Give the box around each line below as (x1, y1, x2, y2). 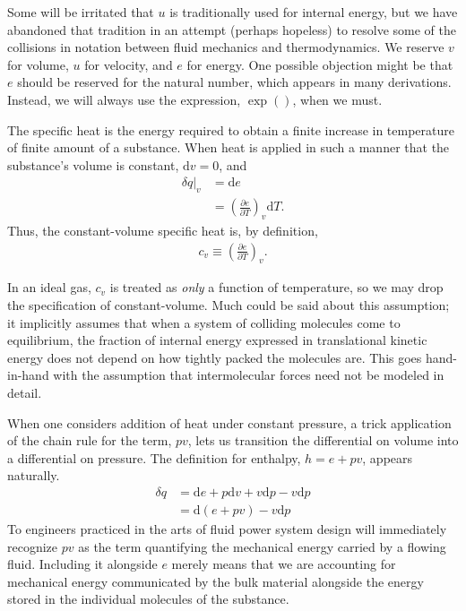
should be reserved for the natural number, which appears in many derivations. (17, 73, 452, 91)
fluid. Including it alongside (7, 555, 158, 573)
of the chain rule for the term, (7, 431, 172, 450)
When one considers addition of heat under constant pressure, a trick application (7, 413, 452, 432)
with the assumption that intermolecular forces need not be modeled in (53, 366, 444, 384)
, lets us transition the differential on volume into (187, 431, 459, 450)
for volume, (7, 55, 69, 73)
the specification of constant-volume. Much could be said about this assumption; (7, 296, 450, 314)
